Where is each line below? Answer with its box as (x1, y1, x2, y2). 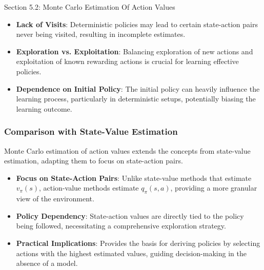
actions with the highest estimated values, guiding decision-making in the (16, 247, 247, 258)
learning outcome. (16, 103, 72, 114)
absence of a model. (16, 258, 78, 268)
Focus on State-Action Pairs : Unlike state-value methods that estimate (16, 172, 252, 183)
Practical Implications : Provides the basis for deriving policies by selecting (16, 237, 260, 248)
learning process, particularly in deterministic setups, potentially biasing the (16, 93, 256, 104)
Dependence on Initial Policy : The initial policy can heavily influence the (16, 83, 260, 94)
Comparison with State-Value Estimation (4, 125, 178, 138)
